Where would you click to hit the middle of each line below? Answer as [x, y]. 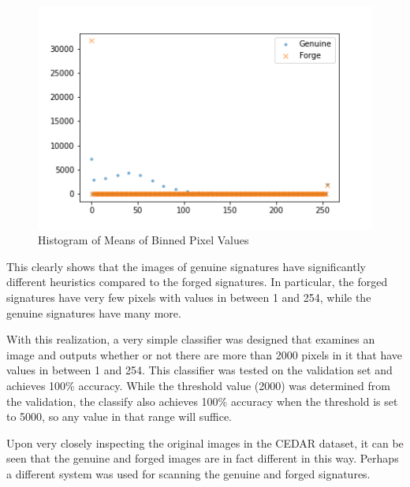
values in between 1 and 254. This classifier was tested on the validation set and [199, 370]
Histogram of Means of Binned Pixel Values [143, 240]
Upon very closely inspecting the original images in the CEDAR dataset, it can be [205, 442]
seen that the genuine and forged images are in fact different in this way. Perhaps [203, 458]
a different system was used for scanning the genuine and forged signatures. [188, 473]
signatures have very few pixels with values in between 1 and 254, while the [189, 297]
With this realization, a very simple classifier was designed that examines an [191, 339]
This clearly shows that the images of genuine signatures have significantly [186, 266]
